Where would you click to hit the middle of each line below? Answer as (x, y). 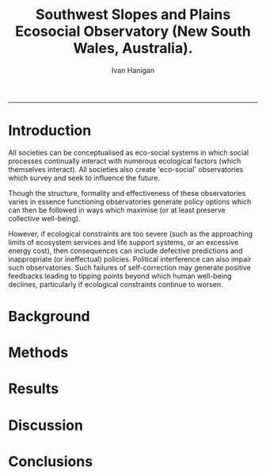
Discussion (46, 425)
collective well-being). (44, 218)
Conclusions (51, 461)
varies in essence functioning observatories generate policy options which (130, 201)
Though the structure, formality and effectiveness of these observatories (127, 193)
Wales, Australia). (133, 48)
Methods (38, 352)
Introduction (50, 130)
